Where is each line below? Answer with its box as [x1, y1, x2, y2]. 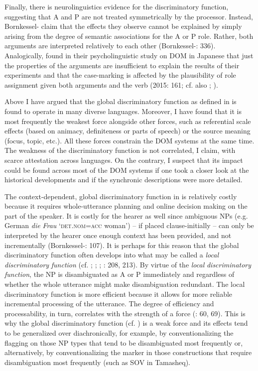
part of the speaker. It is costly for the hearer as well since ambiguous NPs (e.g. [4, 210, 248, 221]
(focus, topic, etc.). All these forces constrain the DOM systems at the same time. [4, 135, 255, 145]
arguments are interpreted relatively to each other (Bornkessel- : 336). [4, 40, 216, 51]
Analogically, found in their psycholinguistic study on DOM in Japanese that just [4, 50, 254, 60]
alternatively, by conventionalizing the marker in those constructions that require [4, 347, 252, 358]
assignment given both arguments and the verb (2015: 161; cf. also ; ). [4, 79, 218, 90]
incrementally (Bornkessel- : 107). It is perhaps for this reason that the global [4, 240, 239, 250]
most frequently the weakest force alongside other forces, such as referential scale [4, 116, 251, 126]
